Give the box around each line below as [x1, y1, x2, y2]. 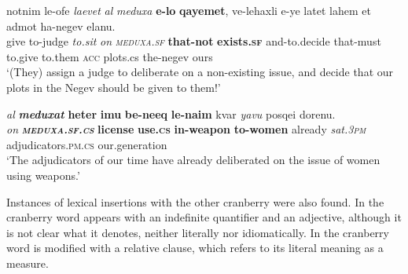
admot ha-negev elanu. [6, 17, 116, 34]
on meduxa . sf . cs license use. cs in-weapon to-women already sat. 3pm [6, 121, 366, 137]
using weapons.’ [6, 166, 80, 183]
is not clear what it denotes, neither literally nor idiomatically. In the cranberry [6, 224, 389, 240]
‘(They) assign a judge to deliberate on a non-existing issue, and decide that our [6, 64, 394, 80]
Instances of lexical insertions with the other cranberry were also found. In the [6, 193, 384, 210]
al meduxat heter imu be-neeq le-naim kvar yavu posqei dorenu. [6, 105, 336, 122]
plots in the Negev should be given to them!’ [6, 79, 221, 95]
